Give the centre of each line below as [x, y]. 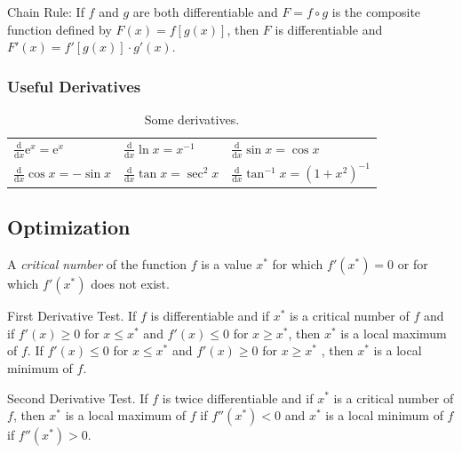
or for [413, 264]
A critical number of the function [97, 264]
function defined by [60, 29]
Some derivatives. [192, 119]
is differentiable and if [210, 316]
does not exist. [130, 284]
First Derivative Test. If [72, 316]
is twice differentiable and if [238, 397]
